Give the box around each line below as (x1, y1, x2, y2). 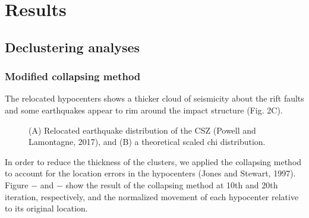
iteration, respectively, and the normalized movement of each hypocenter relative (5, 190, 299, 203)
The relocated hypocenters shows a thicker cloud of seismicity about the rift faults (5, 92, 304, 105)
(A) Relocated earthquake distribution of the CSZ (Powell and (29, 124, 256, 136)
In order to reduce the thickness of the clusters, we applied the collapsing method (5, 155, 302, 168)
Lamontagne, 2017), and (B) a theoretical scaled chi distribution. (29, 135, 266, 148)
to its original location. (5, 202, 88, 214)
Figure (5, 178, 29, 191)
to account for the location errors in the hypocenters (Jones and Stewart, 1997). (5, 167, 296, 179)
